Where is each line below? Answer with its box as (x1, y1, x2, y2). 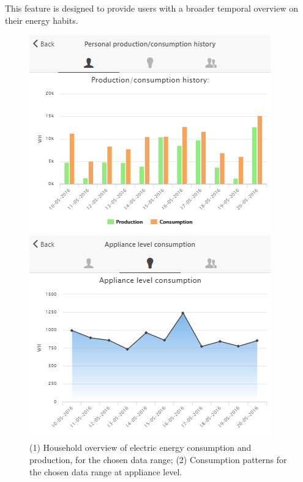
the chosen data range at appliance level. (29, 465, 182, 478)
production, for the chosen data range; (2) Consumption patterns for (29, 453, 287, 466)
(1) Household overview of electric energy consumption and (29, 441, 252, 454)
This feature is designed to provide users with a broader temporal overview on (5, 2, 298, 14)
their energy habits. (5, 13, 78, 26)
